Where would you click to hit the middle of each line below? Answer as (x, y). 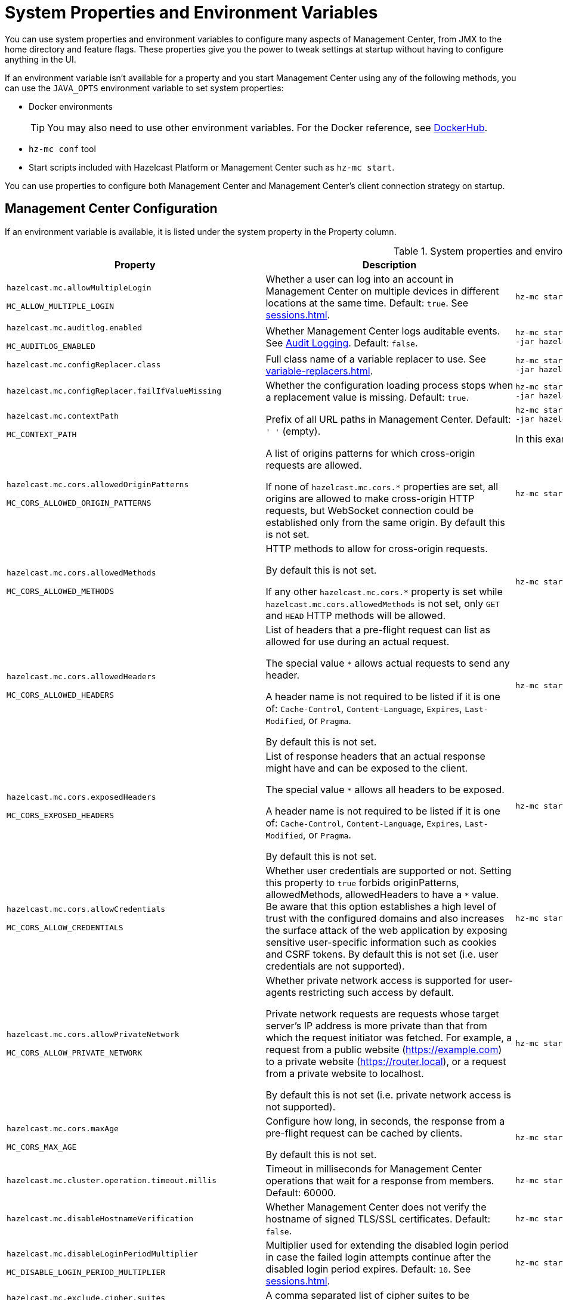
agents (281, 992)
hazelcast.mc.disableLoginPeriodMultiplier (102, 1253)
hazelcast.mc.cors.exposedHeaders (81, 797)
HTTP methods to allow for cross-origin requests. (377, 548)
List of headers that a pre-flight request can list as (378, 629)
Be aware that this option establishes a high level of (381, 906)
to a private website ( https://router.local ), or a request (386, 1061)
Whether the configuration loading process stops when (389, 385)
